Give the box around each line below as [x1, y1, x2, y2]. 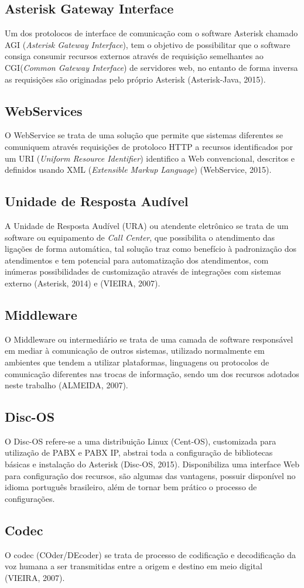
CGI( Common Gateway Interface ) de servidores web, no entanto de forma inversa [5, 61, 298, 73]
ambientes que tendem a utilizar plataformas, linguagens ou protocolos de [5, 355, 269, 368]
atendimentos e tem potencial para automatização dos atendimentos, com [5, 254, 269, 266]
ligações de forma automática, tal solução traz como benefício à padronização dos [5, 242, 297, 255]
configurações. [5, 492, 55, 504]
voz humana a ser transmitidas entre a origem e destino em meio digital [5, 560, 262, 572]
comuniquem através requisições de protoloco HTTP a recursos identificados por [5, 140, 293, 152]
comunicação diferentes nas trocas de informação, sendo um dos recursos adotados [5, 367, 299, 380]
